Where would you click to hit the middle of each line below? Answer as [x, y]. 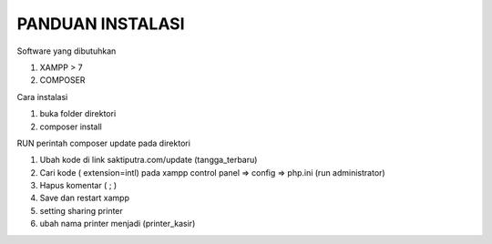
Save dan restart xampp [84, 198]
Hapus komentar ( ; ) [78, 186]
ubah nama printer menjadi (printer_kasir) [118, 224]
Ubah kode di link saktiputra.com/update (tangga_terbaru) [149, 160]
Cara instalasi [42, 97]
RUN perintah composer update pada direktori [104, 143]
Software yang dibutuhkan [67, 51]
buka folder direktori [78, 114]
